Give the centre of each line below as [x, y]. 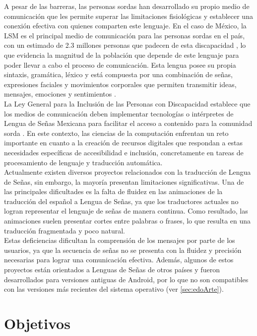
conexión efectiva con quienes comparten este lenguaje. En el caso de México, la [125, 26]
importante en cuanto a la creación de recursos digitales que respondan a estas [123, 143]
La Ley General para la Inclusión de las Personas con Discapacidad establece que [127, 103]
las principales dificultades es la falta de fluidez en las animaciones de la [113, 191]
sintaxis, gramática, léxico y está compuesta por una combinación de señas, [118, 74]
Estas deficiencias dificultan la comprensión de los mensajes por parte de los [120, 240]
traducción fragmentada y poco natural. [64, 230]
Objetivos [37, 323]
